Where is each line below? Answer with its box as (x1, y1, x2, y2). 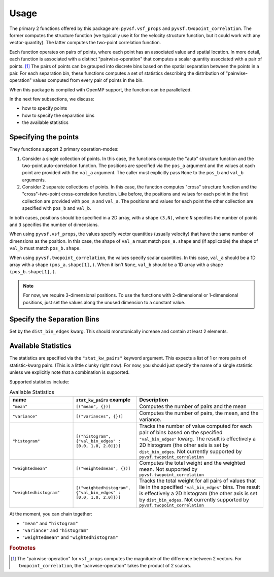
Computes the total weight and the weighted (139, 460, 246, 467)
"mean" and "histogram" (22, 520, 78, 526)
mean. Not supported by (139, 466, 198, 473)
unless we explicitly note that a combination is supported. (9, 369, 130, 375)
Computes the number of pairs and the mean (139, 403, 247, 410)
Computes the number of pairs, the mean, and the (139, 409, 259, 416)
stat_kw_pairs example (76, 396, 131, 403)
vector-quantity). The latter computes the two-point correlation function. (9, 40, 161, 46)
